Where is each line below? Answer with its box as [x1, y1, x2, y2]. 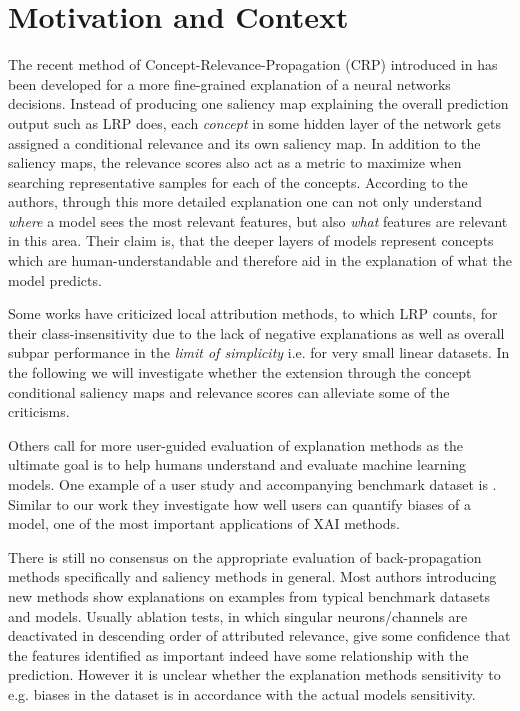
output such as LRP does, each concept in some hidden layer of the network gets [8, 112, 501, 133]
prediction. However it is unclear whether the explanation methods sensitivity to [8, 664, 501, 685]
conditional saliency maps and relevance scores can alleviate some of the [8, 381, 450, 402]
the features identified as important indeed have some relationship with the [8, 644, 469, 665]
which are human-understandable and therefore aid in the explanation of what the [8, 250, 512, 271]
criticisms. [8, 401, 70, 422]
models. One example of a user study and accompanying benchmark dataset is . [8, 474, 497, 494]
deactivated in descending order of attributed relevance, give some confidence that [8, 625, 511, 646]
